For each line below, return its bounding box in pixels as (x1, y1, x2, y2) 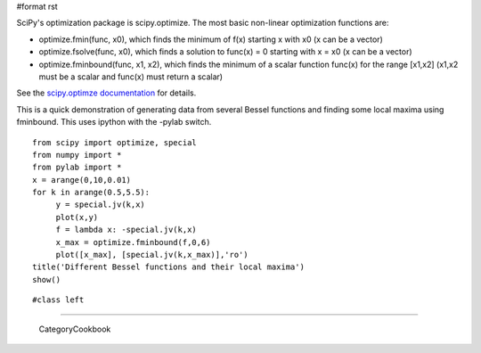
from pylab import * (32, 162, 122, 173)
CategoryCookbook (38, 324, 111, 334)
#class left (32, 295, 85, 305)
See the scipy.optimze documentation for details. (16, 87, 197, 98)
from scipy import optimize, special (32, 137, 198, 147)
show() (32, 275, 61, 284)
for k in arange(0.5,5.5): (32, 187, 151, 198)
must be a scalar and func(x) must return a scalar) (38, 71, 223, 82)
